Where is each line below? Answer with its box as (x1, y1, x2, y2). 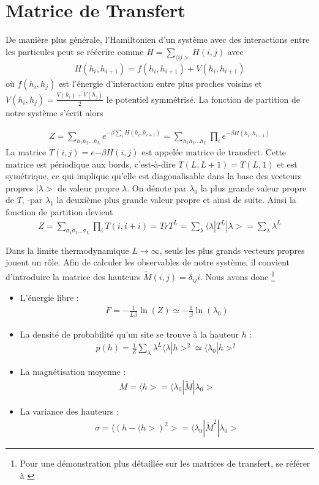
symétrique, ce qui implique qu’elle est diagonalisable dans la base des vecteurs (6, 169, 302, 182)
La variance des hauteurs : (20, 404, 119, 417)
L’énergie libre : (20, 291, 79, 304)
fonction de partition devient (6, 205, 113, 218)
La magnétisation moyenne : (20, 365, 126, 378)
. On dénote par (127, 181, 187, 194)
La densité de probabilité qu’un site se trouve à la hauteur (20, 327, 239, 340)
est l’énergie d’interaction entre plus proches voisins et (58, 76, 262, 89)
